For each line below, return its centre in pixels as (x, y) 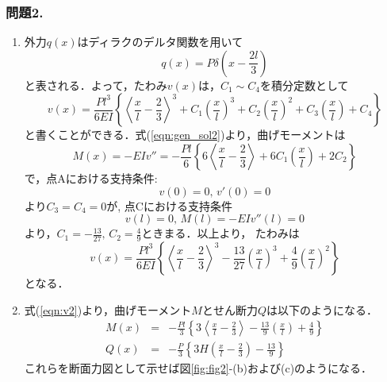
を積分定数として (304, 85)
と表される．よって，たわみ (96, 85)
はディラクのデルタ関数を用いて (160, 42)
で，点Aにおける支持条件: (91, 178)
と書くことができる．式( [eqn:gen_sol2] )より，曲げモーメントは (185, 135)
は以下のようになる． (322, 309)
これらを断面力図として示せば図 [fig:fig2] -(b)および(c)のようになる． (198, 368)
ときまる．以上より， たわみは (220, 233)
